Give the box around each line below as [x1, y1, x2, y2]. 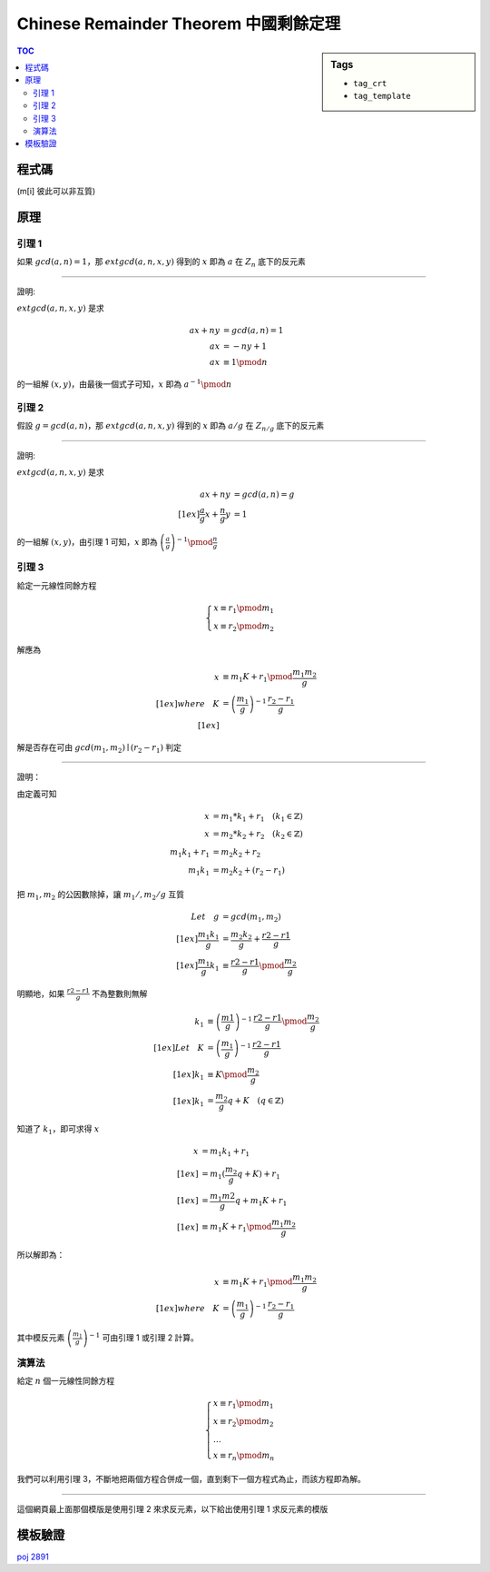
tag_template [353, 91, 412, 102]
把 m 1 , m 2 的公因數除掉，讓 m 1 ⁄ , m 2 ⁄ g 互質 [16, 888, 185, 902]
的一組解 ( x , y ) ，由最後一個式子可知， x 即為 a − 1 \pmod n [16, 378, 232, 390]
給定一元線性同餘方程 [16, 579, 97, 590]
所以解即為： [16, 1250, 65, 1261]
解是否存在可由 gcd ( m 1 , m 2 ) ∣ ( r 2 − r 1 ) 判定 [16, 741, 181, 755]
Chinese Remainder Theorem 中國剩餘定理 [16, 14, 341, 34]
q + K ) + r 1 [237, 1169, 280, 1181]
